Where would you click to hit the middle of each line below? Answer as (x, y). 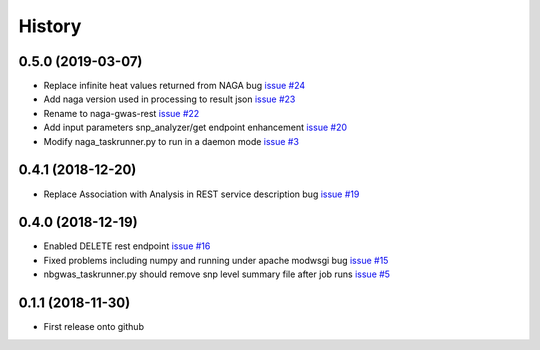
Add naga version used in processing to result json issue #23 (169, 99)
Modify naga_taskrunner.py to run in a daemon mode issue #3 (171, 141)
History (50, 26)
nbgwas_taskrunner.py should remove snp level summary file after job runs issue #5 (216, 274)
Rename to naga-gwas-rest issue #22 (121, 113)
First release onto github (94, 327)
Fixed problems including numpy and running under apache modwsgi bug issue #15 (216, 260)
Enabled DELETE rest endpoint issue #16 (127, 246)
